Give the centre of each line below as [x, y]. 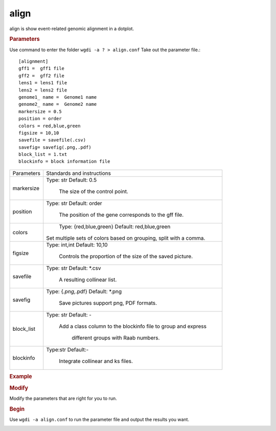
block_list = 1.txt [43, 154]
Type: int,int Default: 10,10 [77, 244]
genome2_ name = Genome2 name [58, 104]
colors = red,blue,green [50, 126]
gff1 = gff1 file [42, 69]
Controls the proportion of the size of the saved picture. [126, 256]
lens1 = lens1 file [43, 83]
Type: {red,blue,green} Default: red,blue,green [115, 226]
